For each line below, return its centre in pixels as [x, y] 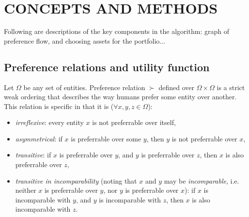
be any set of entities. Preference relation [84, 87]
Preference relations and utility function [107, 67]
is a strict [231, 87]
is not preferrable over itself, [134, 122]
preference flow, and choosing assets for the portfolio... [85, 40]
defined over [176, 87]
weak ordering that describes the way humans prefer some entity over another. [120, 97]
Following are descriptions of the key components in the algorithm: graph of [117, 31]
